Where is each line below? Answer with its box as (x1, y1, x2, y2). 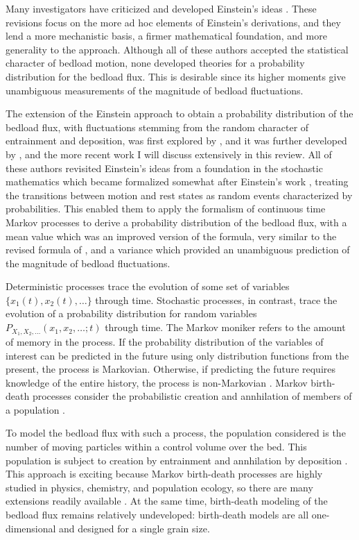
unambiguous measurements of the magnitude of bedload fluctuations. (6, 83, 304, 97)
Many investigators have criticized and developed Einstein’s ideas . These (6, 1, 317, 15)
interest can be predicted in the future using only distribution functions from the (6, 348, 349, 362)
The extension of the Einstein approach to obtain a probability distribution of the (6, 106, 353, 121)
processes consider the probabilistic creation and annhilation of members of (32, 389, 352, 403)
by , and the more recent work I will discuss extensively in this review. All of (6, 146, 332, 161)
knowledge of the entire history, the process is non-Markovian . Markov (6, 375, 308, 389)
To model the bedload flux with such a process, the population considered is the (6, 425, 346, 440)
